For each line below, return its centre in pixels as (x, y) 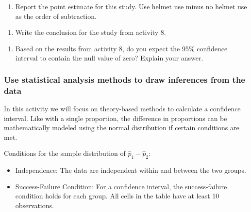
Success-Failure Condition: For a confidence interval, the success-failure (121, 186)
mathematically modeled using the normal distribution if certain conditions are (122, 128)
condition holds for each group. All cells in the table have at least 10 (117, 196)
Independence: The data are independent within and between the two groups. (131, 170)
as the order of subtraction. (56, 16)
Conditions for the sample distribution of (65, 153)
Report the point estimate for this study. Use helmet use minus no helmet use (131, 6)
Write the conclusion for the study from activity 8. (91, 32)
